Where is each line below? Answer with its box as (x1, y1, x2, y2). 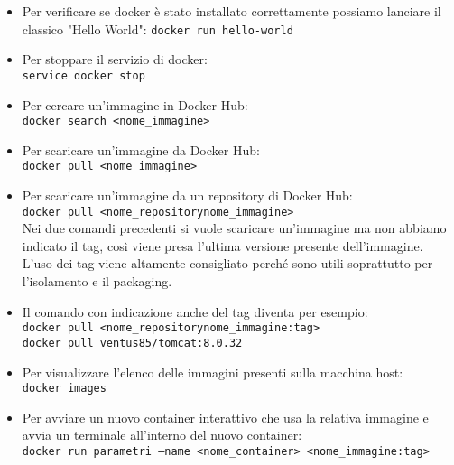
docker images (22, 382, 107, 395)
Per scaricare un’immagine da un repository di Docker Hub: (22, 186, 353, 204)
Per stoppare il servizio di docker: (22, 50, 208, 69)
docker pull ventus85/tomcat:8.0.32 (22, 336, 243, 349)
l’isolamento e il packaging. (22, 272, 172, 291)
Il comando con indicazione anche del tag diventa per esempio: (22, 302, 368, 321)
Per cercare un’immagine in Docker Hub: (22, 95, 248, 114)
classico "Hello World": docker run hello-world (22, 19, 293, 38)
